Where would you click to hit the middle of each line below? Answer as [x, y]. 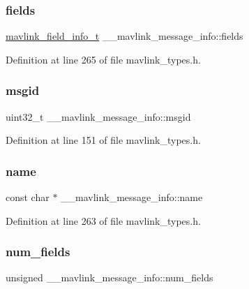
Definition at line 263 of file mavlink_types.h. [103, 220]
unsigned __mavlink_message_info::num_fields [110, 277]
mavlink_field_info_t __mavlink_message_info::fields [124, 36]
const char [28, 197]
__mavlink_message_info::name [132, 197]
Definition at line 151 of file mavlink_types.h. [103, 140]
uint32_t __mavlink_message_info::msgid [98, 116]
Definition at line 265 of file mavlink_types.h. [103, 59]
